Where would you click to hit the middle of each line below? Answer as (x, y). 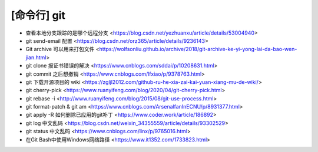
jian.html (36, 57)
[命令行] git (38, 15)
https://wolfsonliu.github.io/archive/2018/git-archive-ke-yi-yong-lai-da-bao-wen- (198, 49)
